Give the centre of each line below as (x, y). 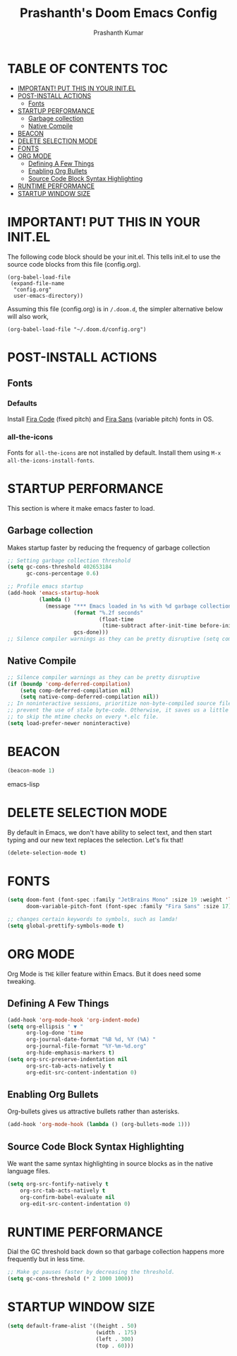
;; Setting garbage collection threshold (69, 560)
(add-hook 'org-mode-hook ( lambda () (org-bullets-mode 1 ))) (99, 1125)
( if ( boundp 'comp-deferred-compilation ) (69, 684)
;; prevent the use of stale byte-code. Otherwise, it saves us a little (118, 710)
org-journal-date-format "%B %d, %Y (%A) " (91, 1040)
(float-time (116, 619)
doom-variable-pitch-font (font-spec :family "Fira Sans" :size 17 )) (130, 907)
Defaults (22, 403)
